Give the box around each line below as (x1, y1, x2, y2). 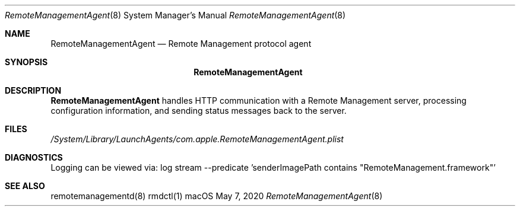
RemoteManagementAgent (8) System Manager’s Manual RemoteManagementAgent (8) (5, 10, 346, 20)
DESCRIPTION (5, 85, 62, 95)
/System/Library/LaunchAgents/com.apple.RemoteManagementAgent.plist (50, 134, 344, 144)
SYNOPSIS (5, 57, 48, 67)
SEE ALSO (5, 181, 45, 191)
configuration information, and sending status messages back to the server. (50, 105, 347, 116)
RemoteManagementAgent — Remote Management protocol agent (50, 39, 312, 49)
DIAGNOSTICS (5, 152, 63, 162)
